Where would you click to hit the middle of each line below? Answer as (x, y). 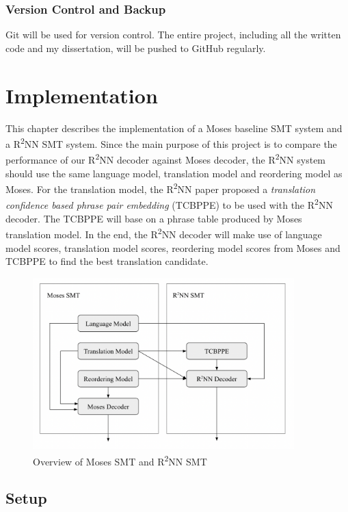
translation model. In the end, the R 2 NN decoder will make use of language (164, 233)
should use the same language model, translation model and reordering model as (174, 173)
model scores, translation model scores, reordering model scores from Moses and (173, 247)
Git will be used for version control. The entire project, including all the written (173, 35)
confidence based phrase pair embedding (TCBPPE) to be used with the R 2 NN (169, 204)
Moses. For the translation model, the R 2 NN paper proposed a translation (161, 188)
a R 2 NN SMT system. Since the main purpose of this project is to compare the (171, 143)
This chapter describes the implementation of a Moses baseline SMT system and (174, 128)
